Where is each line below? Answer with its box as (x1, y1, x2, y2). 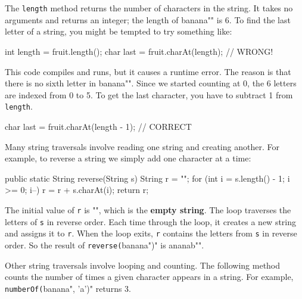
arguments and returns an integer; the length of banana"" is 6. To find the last (5, 13, 291, 26)
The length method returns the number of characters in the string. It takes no (5, 2, 293, 14)
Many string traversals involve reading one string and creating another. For (5, 140, 279, 152)
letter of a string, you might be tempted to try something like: (5, 25, 232, 38)
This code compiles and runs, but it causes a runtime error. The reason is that (5, 65, 291, 77)
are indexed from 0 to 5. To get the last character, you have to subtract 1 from (5, 88, 293, 101)
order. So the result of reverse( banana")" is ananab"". (5, 238, 204, 251)
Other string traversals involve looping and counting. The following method (5, 258, 281, 271)
